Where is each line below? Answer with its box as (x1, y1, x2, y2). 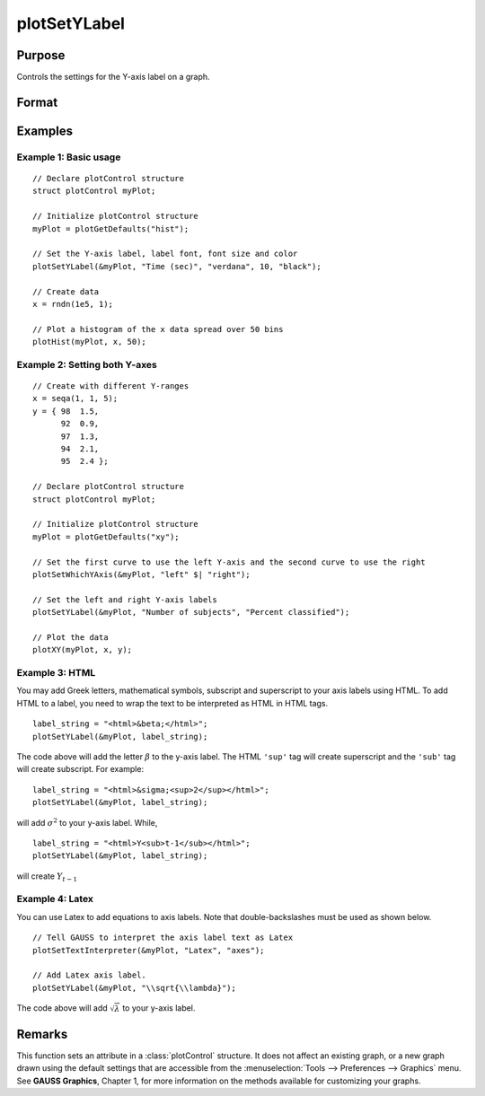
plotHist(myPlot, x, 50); (32, 337, 147, 347)
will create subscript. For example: (16, 764, 144, 775)
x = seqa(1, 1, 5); (32, 393, 119, 404)
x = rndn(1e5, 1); (32, 299, 114, 309)
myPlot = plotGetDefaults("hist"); (32, 224, 190, 233)
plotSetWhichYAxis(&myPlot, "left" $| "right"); (32, 569, 251, 579)
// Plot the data (32, 632, 109, 642)
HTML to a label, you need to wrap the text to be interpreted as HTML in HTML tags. (16, 697, 329, 708)
